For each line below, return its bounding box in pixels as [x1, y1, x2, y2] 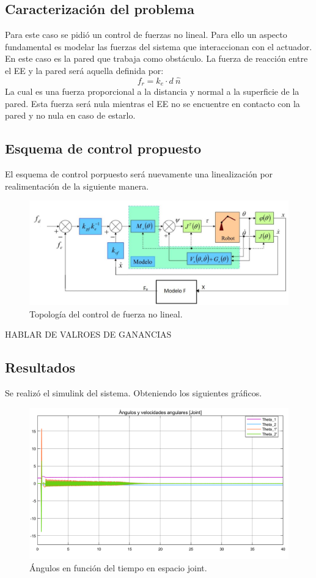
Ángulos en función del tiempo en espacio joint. [29, 561, 207, 574]
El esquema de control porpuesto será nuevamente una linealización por [5, 168, 273, 180]
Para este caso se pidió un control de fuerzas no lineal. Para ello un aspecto [5, 28, 287, 41]
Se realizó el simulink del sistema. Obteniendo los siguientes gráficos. [5, 387, 262, 399]
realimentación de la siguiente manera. [5, 179, 149, 192]
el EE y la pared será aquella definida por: [5, 64, 164, 76]
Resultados [5, 358, 75, 377]
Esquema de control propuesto [5, 139, 202, 158]
